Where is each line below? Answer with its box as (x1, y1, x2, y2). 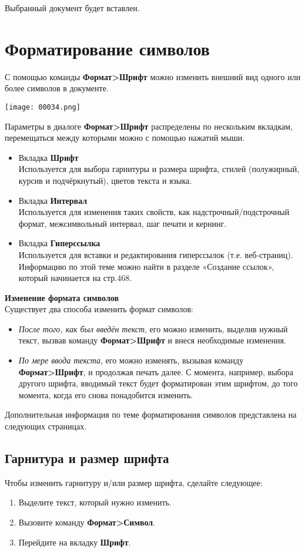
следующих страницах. (5, 420, 87, 432)
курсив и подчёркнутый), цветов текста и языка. (18, 174, 192, 186)
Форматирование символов (5, 36, 210, 60)
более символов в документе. (5, 82, 109, 94)
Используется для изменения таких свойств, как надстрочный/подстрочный (18, 206, 290, 218)
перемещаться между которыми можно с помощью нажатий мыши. (5, 131, 245, 144)
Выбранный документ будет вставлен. (5, 2, 140, 14)
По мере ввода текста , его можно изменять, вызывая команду (18, 354, 244, 366)
